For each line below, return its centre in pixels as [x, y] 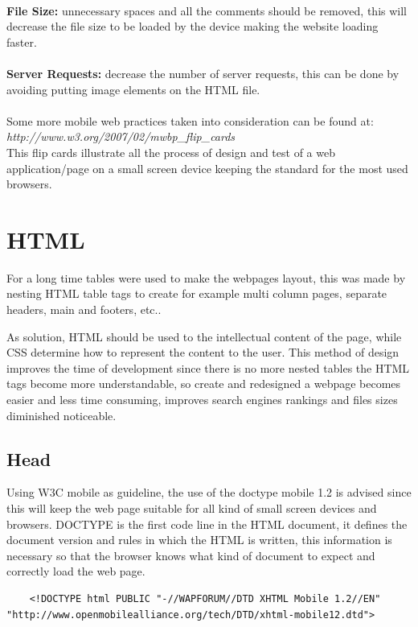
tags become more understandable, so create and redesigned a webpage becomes [204, 384]
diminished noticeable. [61, 415]
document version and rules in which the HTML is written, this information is [199, 540]
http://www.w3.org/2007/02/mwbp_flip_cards [121, 136]
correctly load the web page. [76, 571]
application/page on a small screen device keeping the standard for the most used [207, 168]
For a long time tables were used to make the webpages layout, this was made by [206, 277]
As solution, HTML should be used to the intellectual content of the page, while [204, 336]
